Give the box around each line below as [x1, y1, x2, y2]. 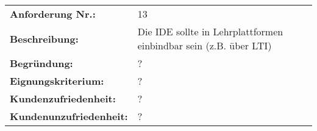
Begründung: [10, 56, 73, 70]
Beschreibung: [10, 31, 79, 46]
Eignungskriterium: [10, 74, 104, 88]
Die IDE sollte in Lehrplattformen [137, 24, 283, 38]
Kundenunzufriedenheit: [10, 109, 128, 123]
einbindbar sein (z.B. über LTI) [137, 38, 272, 52]
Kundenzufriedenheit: [10, 91, 116, 105]
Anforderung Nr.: [10, 7, 96, 21]
